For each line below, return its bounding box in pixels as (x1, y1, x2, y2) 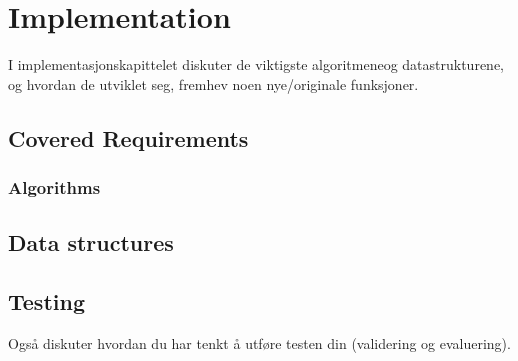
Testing (8, 286, 85, 317)
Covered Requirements (8, 122, 249, 153)
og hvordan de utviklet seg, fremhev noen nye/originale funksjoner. (8, 73, 419, 94)
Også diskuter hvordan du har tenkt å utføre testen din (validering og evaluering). (8, 332, 511, 353)
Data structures (8, 227, 174, 258)
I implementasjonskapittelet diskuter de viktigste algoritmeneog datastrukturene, (8, 54, 505, 75)
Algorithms (8, 175, 101, 200)
